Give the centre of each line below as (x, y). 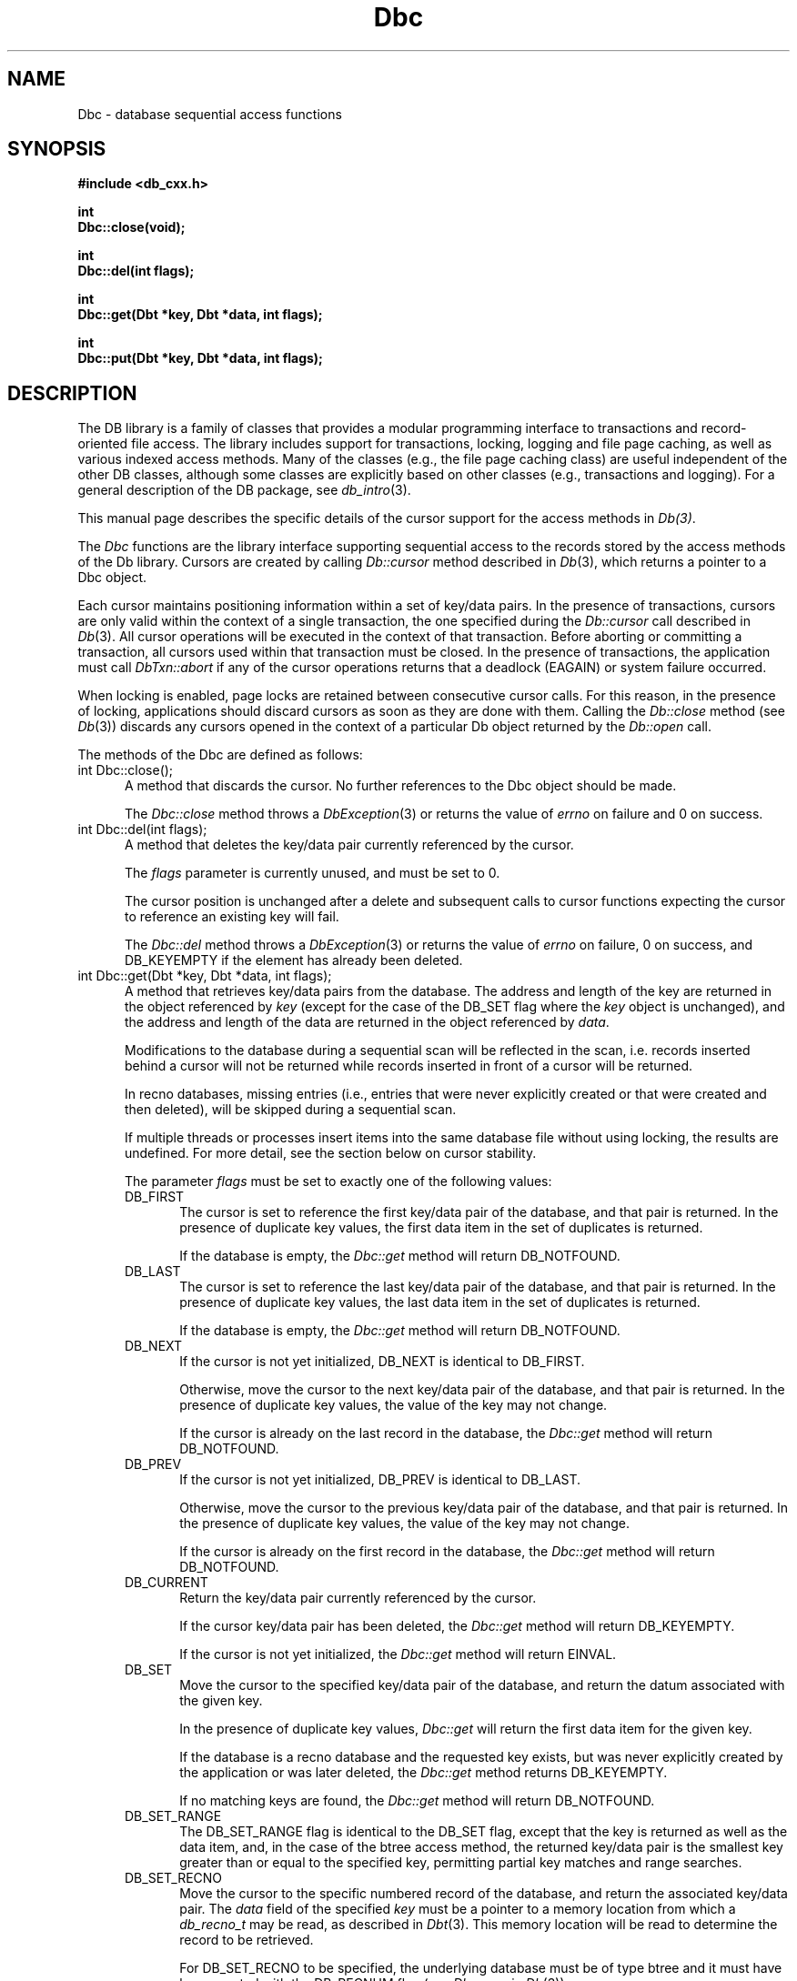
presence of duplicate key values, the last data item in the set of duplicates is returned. (440, 1302)
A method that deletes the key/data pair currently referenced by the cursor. (349, 845)
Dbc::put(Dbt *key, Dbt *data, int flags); (200, 358)
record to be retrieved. (247, 1940)
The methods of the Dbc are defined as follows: (220, 755)
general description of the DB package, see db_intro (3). (244, 490)
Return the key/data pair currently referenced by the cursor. (358, 1598)
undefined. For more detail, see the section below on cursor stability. (331, 1153)
